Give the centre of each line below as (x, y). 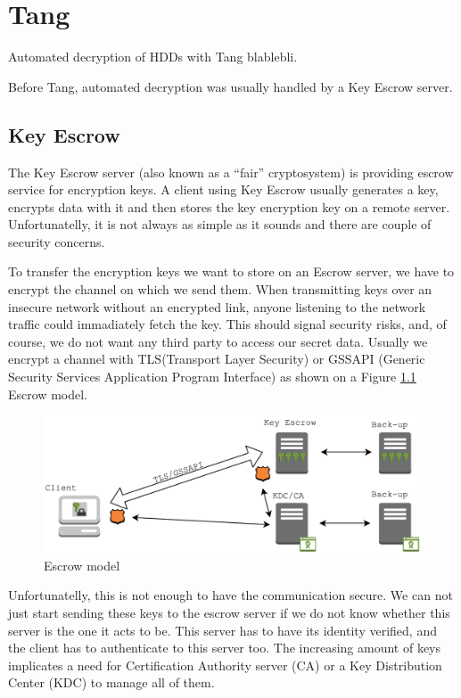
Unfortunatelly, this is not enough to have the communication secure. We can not (230, 595)
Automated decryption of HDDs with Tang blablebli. (153, 57)
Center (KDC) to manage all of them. (111, 682)
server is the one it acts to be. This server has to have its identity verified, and (222, 630)
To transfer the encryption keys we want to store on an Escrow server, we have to (231, 271)
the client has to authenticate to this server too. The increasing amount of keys (225, 648)
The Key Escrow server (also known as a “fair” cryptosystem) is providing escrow (231, 172)
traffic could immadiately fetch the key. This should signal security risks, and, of (227, 324)
